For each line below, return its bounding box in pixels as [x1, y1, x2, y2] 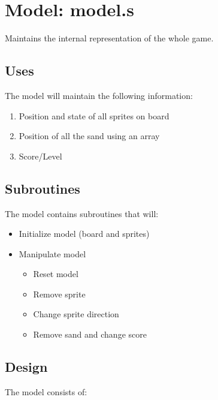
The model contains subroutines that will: [5, 207, 159, 219]
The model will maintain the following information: [5, 89, 193, 101]
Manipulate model [19, 247, 86, 260]
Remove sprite [33, 287, 86, 300]
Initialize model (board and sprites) [19, 227, 150, 240]
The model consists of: [5, 385, 87, 398]
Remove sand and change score [33, 328, 147, 341]
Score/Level [19, 149, 62, 162]
